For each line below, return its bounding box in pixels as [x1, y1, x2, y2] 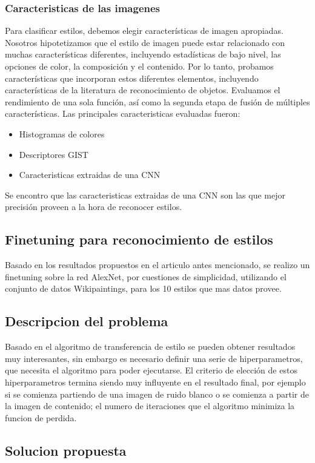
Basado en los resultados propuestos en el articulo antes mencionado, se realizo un [5, 258, 310, 271]
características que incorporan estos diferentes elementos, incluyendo [5, 71, 259, 84]
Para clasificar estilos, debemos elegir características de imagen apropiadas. [5, 24, 283, 37]
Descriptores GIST [19, 148, 88, 160]
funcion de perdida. [5, 411, 77, 424]
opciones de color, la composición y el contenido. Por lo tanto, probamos [5, 60, 274, 72]
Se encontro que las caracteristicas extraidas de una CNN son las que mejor [5, 188, 285, 201]
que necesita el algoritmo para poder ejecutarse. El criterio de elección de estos [5, 364, 297, 376]
